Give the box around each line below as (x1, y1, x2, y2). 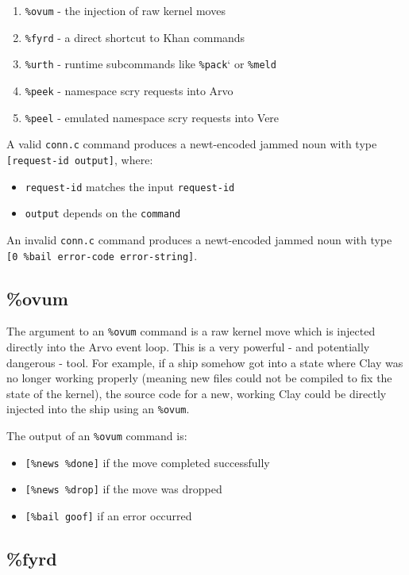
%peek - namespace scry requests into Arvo (25, 82, 233, 98)
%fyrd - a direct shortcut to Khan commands (25, 29, 245, 45)
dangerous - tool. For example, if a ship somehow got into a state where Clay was (6, 354, 403, 370)
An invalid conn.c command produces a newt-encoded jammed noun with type (6, 231, 392, 247)
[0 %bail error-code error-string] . (6, 247, 198, 263)
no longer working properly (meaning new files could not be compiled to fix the (6, 370, 392, 386)
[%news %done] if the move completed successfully (25, 454, 270, 470)
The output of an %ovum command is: (6, 427, 187, 444)
